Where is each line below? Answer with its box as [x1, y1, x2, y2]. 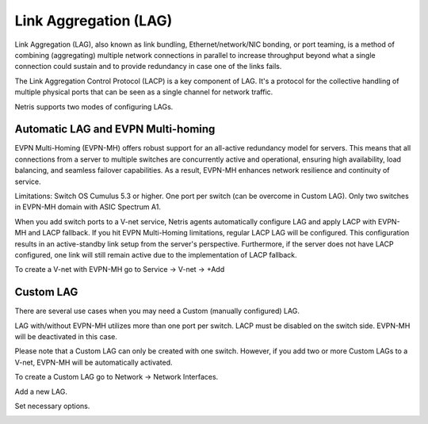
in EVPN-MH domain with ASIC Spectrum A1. [14, 202, 162, 212]
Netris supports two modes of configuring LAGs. [14, 101, 174, 111]
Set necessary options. [14, 401, 90, 411]
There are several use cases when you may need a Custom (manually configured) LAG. [14, 306, 300, 316]
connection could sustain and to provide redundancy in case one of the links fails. [14, 62, 282, 71]
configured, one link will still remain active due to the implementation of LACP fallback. [14, 250, 297, 259]
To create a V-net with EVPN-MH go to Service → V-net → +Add [14, 265, 225, 274]
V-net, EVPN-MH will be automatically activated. [14, 357, 174, 367]
